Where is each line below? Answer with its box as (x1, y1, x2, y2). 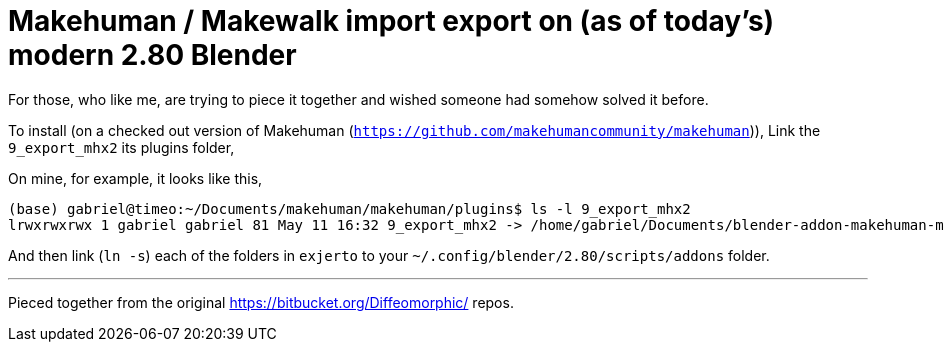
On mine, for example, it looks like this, (8, 169, 263, 187)
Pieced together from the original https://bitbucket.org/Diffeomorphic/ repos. (8, 293, 514, 311)
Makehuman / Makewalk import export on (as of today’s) (8, 4, 775, 38)
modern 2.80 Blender (8, 38, 297, 72)
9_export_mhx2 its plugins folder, (8, 138, 235, 156)
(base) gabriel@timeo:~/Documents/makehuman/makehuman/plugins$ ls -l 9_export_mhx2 (8, 200, 691, 217)
